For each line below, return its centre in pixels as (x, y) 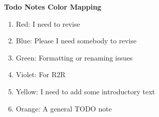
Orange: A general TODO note (64, 108)
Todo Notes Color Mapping (53, 7)
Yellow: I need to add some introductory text (86, 91)
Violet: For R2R (41, 74)
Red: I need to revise (48, 23)
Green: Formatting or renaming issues (74, 57)
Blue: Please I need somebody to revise (76, 41)
